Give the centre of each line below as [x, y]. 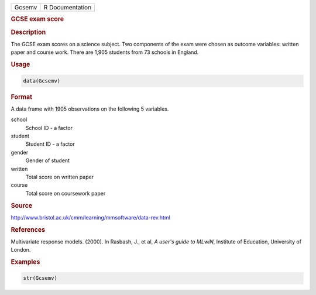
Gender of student [48, 160]
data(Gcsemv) [42, 81]
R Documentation [68, 7]
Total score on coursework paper [66, 193]
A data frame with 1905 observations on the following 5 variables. [90, 109]
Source [22, 205]
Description [28, 32]
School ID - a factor [49, 128]
